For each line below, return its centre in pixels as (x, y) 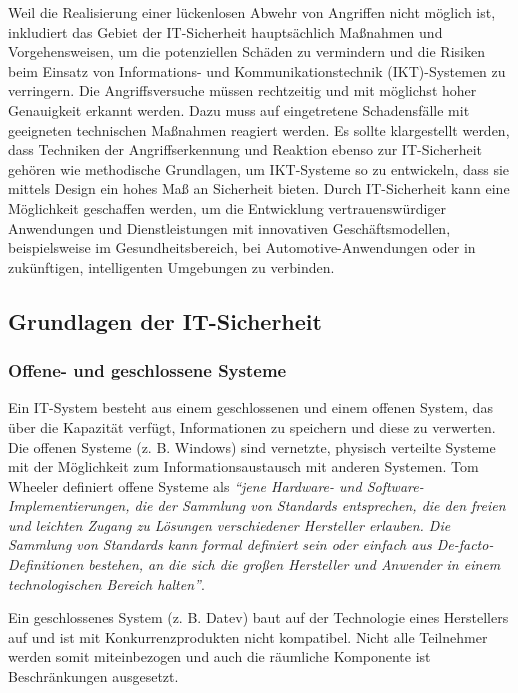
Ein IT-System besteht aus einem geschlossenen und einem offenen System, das (250, 407)
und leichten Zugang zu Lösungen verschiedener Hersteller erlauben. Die (229, 524)
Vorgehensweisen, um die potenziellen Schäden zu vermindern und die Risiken (246, 51)
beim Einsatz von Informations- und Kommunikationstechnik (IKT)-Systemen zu (257, 70)
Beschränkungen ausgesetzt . (93, 676)
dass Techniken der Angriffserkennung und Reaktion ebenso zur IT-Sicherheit (245, 149)
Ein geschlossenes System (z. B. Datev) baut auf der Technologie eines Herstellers (258, 617)
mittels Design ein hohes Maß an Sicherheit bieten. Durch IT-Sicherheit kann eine (259, 188)
